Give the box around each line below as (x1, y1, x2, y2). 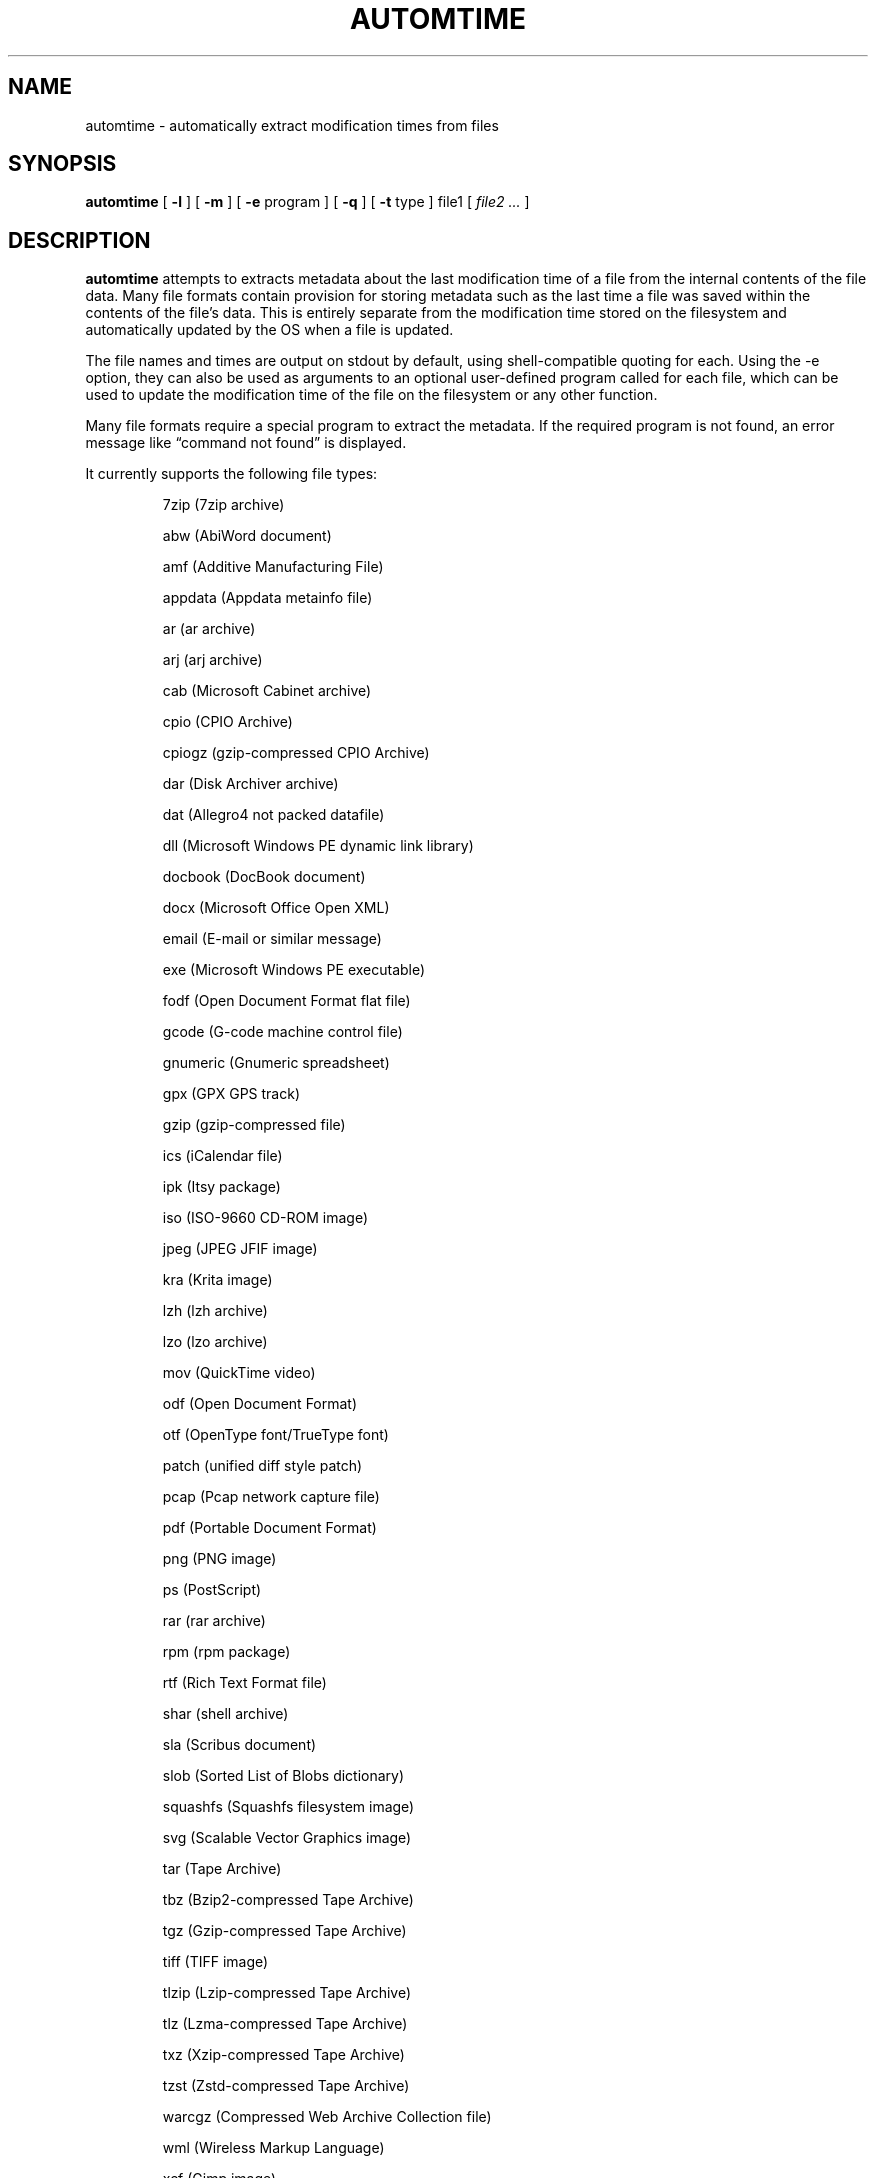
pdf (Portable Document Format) (162, 1519, 377, 1537)
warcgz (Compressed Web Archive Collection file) (162, 2108, 492, 2126)
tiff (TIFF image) (162, 1953, 269, 1971)
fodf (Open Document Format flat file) (162, 992, 411, 1010)
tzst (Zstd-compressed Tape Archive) (162, 2077, 410, 2095)
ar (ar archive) (162, 620, 256, 638)
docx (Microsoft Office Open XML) (162, 899, 390, 917)
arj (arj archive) (162, 651, 263, 669)
